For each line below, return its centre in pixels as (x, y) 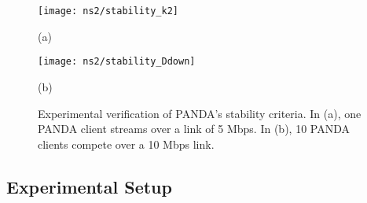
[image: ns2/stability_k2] (108, 11)
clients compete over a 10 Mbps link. (126, 144)
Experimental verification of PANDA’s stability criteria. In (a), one (200, 113)
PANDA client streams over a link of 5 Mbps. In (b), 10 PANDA (194, 129)
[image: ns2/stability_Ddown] (117, 62)
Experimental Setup (89, 186)
